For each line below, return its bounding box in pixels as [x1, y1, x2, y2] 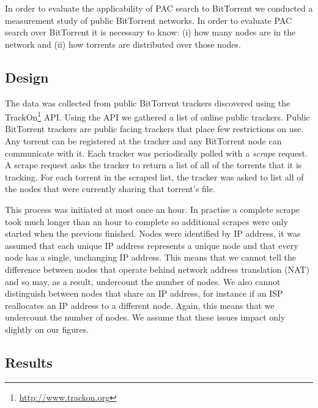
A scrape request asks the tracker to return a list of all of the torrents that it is [5, 158, 302, 171]
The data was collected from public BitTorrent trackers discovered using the [5, 96, 290, 109]
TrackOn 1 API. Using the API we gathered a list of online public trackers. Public [5, 109, 310, 123]
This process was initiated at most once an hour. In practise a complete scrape [5, 202, 300, 215]
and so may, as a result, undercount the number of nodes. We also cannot [5, 275, 281, 287]
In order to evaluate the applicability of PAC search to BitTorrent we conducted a [5, 2, 313, 14]
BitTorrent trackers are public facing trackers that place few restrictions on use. [5, 122, 304, 135]
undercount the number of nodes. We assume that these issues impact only [5, 311, 286, 324]
